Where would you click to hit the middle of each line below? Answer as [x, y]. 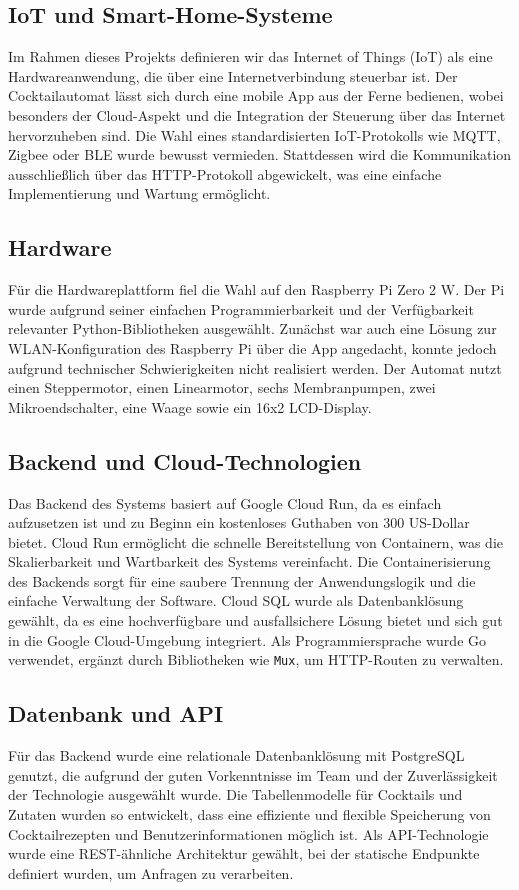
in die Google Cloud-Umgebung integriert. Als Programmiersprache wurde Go [247, 639]
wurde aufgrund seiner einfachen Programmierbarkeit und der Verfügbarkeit [241, 308]
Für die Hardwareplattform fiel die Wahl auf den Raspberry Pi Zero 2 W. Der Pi [256, 289]
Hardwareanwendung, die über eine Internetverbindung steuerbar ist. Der [233, 75]
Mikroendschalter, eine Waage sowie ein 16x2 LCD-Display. [190, 406]
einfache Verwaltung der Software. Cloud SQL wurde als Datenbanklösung [236, 600]
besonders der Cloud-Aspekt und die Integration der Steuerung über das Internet [257, 114]
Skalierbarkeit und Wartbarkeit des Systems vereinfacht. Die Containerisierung [249, 561]
